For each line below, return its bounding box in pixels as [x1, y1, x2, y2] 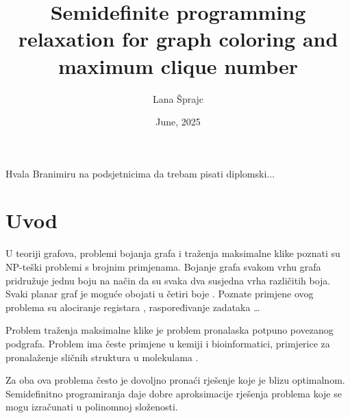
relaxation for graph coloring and [18, 25, 338, 53]
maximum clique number [58, 51, 298, 79]
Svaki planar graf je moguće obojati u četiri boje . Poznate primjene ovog [5, 286, 314, 301]
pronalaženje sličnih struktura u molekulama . [5, 349, 199, 364]
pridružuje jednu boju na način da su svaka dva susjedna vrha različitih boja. [5, 273, 331, 287]
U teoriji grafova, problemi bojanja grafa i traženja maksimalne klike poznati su [5, 246, 340, 260]
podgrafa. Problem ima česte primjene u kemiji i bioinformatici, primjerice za [5, 336, 330, 350]
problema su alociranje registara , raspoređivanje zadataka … [5, 299, 260, 314]
